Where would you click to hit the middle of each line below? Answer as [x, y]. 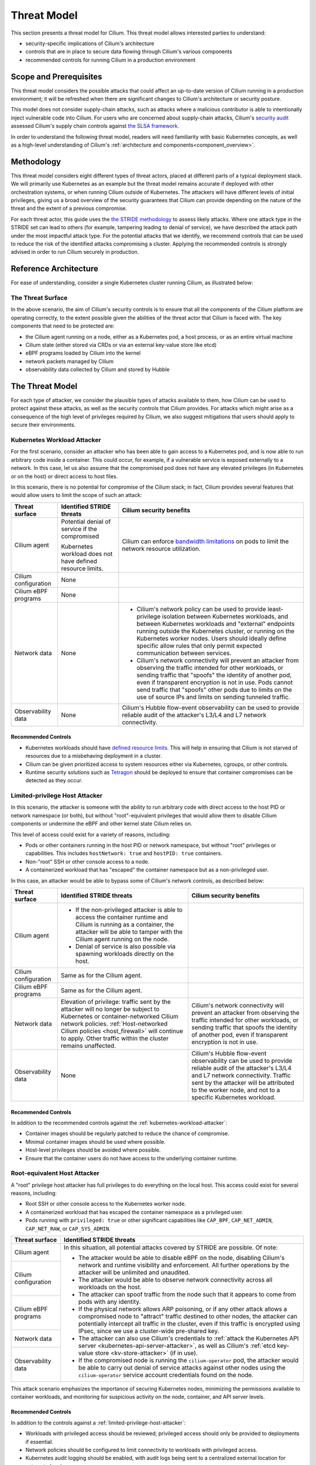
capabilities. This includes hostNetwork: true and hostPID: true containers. [124, 853]
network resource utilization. [162, 548]
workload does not [87, 554]
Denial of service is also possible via [125, 946]
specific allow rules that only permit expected [200, 646]
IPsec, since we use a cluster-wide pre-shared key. [149, 1331]
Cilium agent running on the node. [122, 939]
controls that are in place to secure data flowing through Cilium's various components [129, 52]
